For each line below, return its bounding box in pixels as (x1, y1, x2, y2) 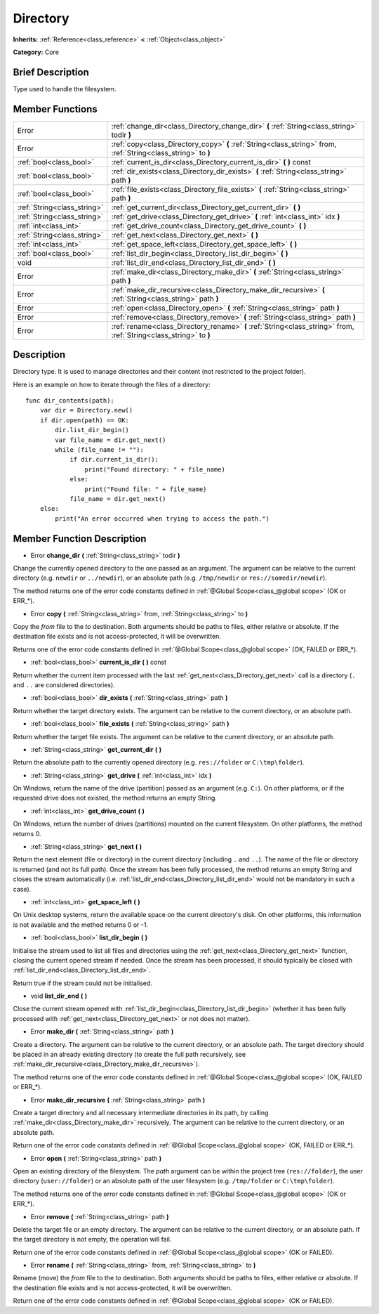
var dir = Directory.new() (39, 406, 133, 415)
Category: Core (13, 48, 60, 56)
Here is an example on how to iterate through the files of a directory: (13, 380, 211, 389)
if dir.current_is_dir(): (69, 455, 159, 464)
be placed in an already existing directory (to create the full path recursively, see (13, 1050, 246, 1059)
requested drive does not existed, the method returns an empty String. (13, 794, 218, 802)
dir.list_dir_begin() (55, 426, 130, 434)
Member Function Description (13, 533, 147, 545)
